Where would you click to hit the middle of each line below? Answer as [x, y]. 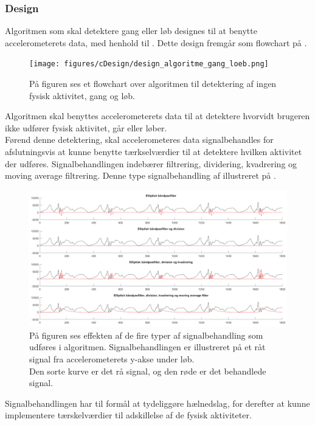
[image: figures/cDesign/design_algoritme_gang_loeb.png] [149, 64]
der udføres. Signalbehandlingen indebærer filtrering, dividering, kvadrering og [151, 163]
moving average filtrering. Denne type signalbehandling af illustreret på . [140, 175]
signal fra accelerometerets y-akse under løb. [112, 359]
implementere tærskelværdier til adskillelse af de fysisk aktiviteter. [128, 415]
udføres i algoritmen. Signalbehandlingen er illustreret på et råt [147, 347]
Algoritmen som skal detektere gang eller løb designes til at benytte [131, 31]
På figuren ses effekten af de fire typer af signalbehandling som [146, 335]
